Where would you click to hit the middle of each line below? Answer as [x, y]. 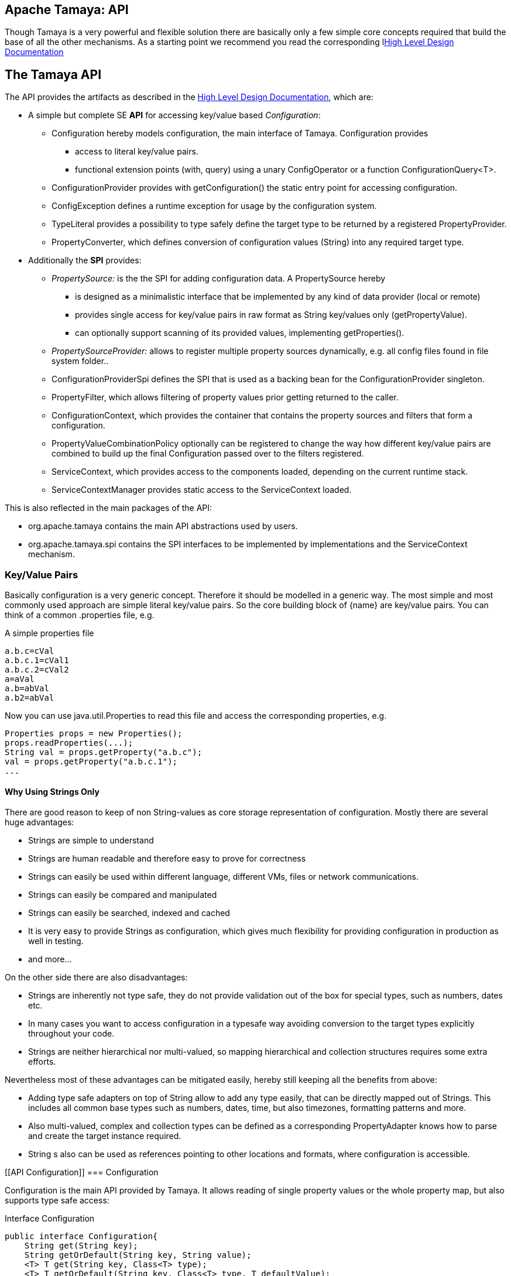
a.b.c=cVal [30, 651]
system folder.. [80, 361]
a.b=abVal [27, 689]
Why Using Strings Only [52, 791]
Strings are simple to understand [91, 841]
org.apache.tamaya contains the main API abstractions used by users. [163, 526]
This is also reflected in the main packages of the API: [109, 508]
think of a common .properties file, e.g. [80, 615]
